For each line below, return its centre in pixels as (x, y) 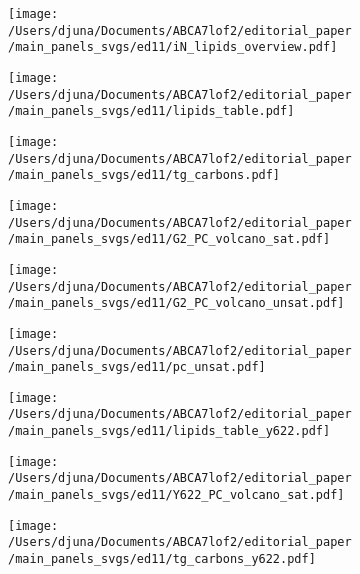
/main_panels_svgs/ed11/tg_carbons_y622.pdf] (162, 559)
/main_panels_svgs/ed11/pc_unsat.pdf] (137, 367)
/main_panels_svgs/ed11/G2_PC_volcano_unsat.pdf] (176, 303)
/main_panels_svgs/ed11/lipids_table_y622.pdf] (169, 431)
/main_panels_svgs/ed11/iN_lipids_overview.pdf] (173, 47)
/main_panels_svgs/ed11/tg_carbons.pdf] (144, 175)
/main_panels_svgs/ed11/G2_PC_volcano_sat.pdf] (169, 239)
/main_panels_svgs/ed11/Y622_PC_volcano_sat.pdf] (176, 495)
